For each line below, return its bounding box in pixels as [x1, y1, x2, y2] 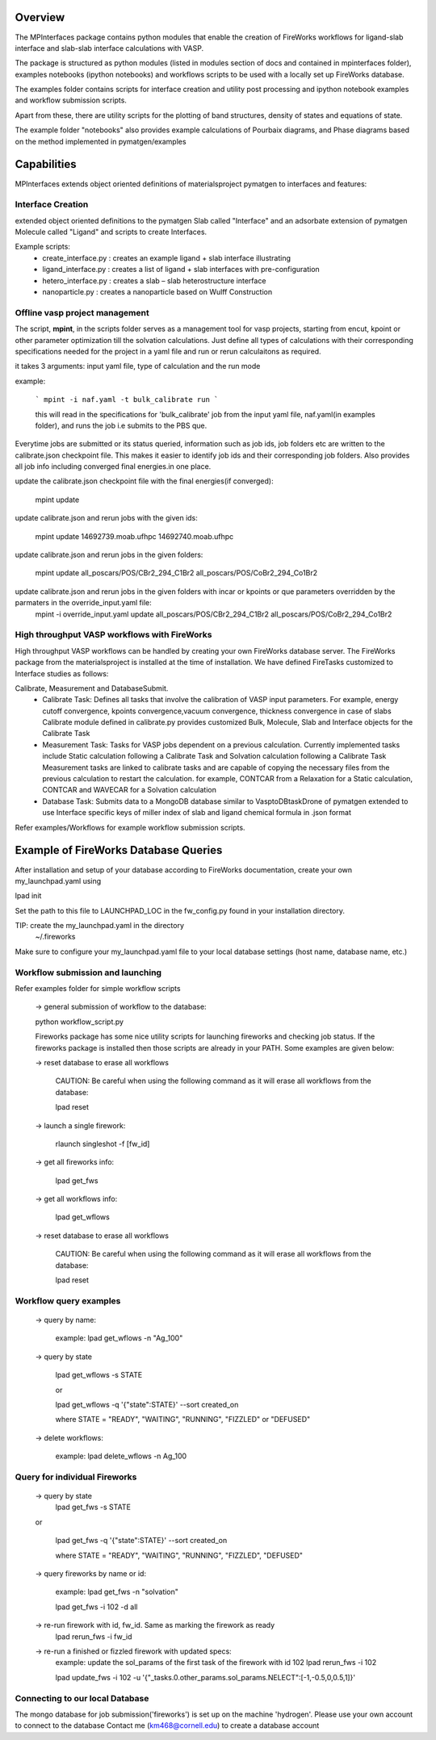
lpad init [15, 891, 42, 901]
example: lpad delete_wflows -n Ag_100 [55, 1451, 187, 1461]
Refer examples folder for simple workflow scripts [15, 983, 181, 993]
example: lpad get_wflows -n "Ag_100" [55, 1333, 183, 1343]
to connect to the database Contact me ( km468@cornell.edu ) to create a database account [15, 1721, 320, 1730]
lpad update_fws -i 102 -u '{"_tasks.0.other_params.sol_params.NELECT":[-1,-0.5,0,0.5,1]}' [55, 1672, 355, 1682]
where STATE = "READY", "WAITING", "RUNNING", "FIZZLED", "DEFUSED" [55, 1550, 303, 1560]
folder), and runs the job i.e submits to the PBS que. [35, 420, 208, 430]
